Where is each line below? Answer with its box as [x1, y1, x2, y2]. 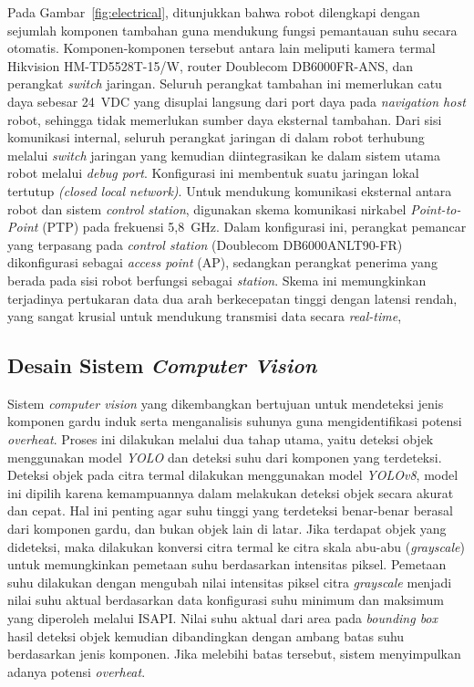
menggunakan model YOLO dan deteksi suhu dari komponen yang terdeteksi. [7, 447, 442, 466]
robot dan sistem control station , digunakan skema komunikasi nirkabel [7, 199, 407, 218]
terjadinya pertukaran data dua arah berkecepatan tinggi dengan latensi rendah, [7, 288, 458, 307]
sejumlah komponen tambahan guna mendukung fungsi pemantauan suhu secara [7, 20, 458, 39]
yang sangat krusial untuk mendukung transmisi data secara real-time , [7, 307, 402, 326]
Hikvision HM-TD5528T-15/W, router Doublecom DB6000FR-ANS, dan [7, 56, 414, 75]
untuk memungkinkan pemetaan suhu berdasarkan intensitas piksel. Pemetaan [7, 555, 447, 574]
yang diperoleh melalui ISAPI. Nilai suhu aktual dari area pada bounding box [7, 609, 438, 628]
